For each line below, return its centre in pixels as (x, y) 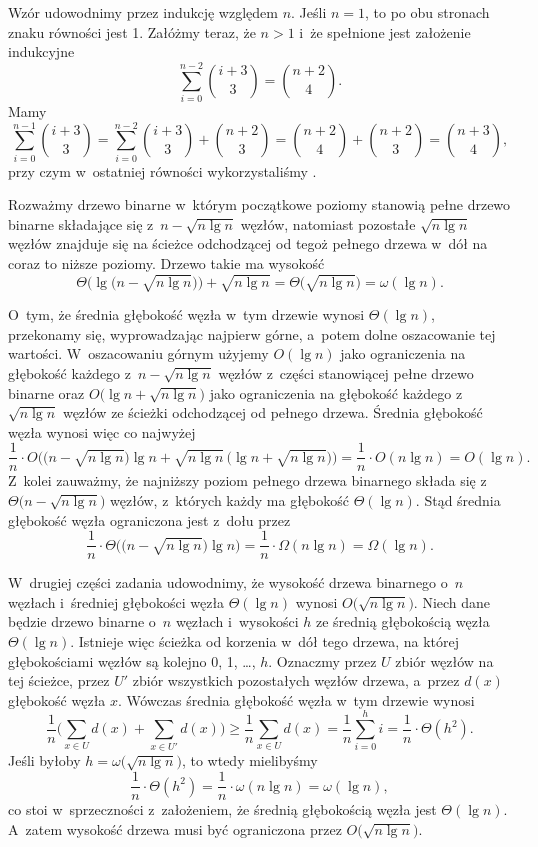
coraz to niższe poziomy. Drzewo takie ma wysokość (166, 263)
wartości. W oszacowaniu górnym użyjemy (138, 353)
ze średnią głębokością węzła (402, 621)
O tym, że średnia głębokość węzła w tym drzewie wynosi (186, 314)
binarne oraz (46, 392)
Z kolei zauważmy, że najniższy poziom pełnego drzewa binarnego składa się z (247, 480)
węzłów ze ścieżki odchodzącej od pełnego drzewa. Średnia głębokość (272, 412)
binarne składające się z (81, 223)
